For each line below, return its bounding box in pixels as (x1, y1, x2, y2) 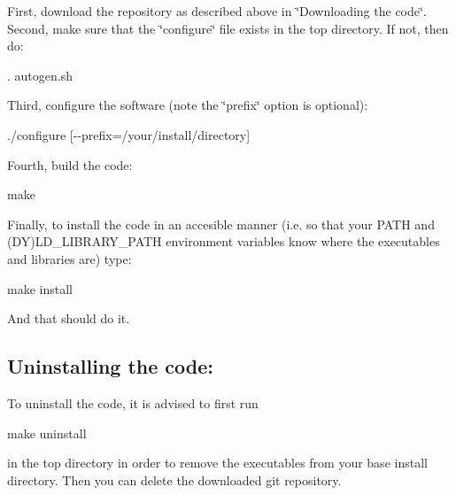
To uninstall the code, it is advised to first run (7, 393, 259, 412)
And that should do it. (7, 309, 130, 328)
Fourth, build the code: (7, 155, 133, 174)
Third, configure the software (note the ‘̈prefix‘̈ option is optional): (7, 96, 368, 114)
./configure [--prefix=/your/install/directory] (7, 125, 251, 143)
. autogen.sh (7, 66, 73, 84)
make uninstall (7, 423, 87, 442)
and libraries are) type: (7, 249, 132, 267)
